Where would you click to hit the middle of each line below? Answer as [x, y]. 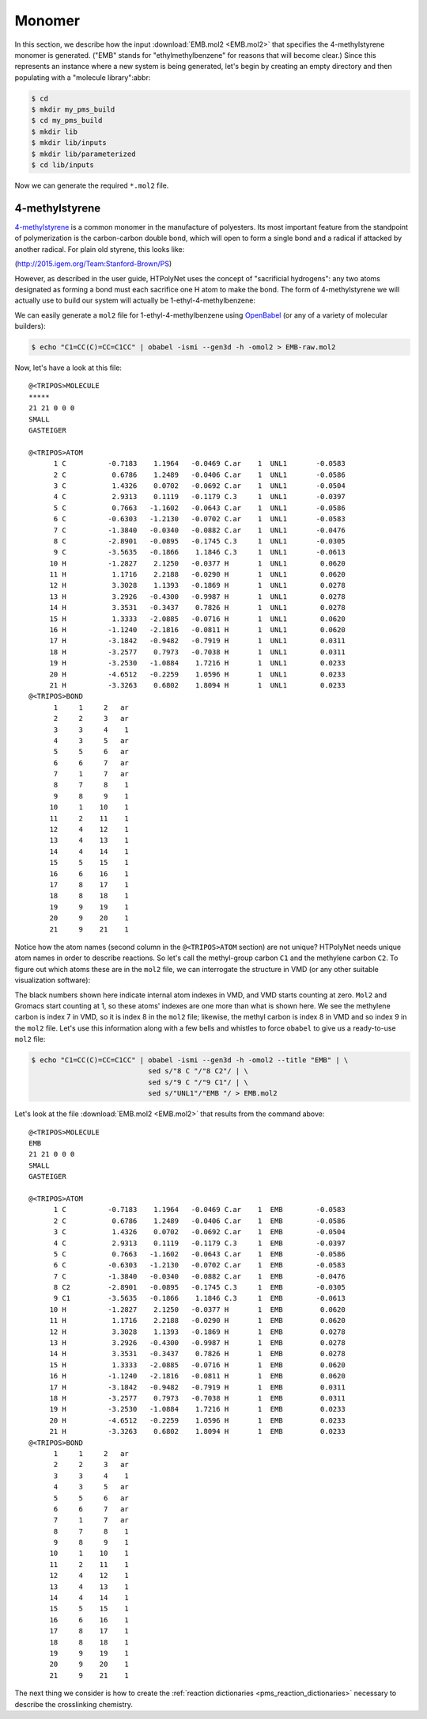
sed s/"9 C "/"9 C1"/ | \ [198, 1082]
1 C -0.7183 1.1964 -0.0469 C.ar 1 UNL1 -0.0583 [199, 464]
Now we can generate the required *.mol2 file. [92, 185]
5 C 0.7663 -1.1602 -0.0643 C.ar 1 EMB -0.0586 [199, 1254]
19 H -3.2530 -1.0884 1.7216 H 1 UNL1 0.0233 [197, 663]
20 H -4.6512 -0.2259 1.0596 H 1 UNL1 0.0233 [197, 674]
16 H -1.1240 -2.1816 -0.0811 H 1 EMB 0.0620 [197, 1376]
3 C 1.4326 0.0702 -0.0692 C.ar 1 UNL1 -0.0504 [199, 486]
